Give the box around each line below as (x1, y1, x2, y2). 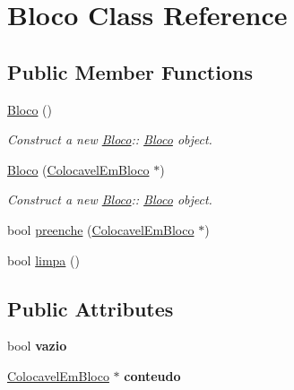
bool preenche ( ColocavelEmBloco (7, 220, 195, 238)
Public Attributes (7, 294, 174, 322)
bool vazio (7, 336, 67, 355)
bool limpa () (7, 250, 80, 269)
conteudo (124, 366, 181, 385)
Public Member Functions (7, 57, 253, 85)
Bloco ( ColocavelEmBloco (7, 160, 150, 178)
